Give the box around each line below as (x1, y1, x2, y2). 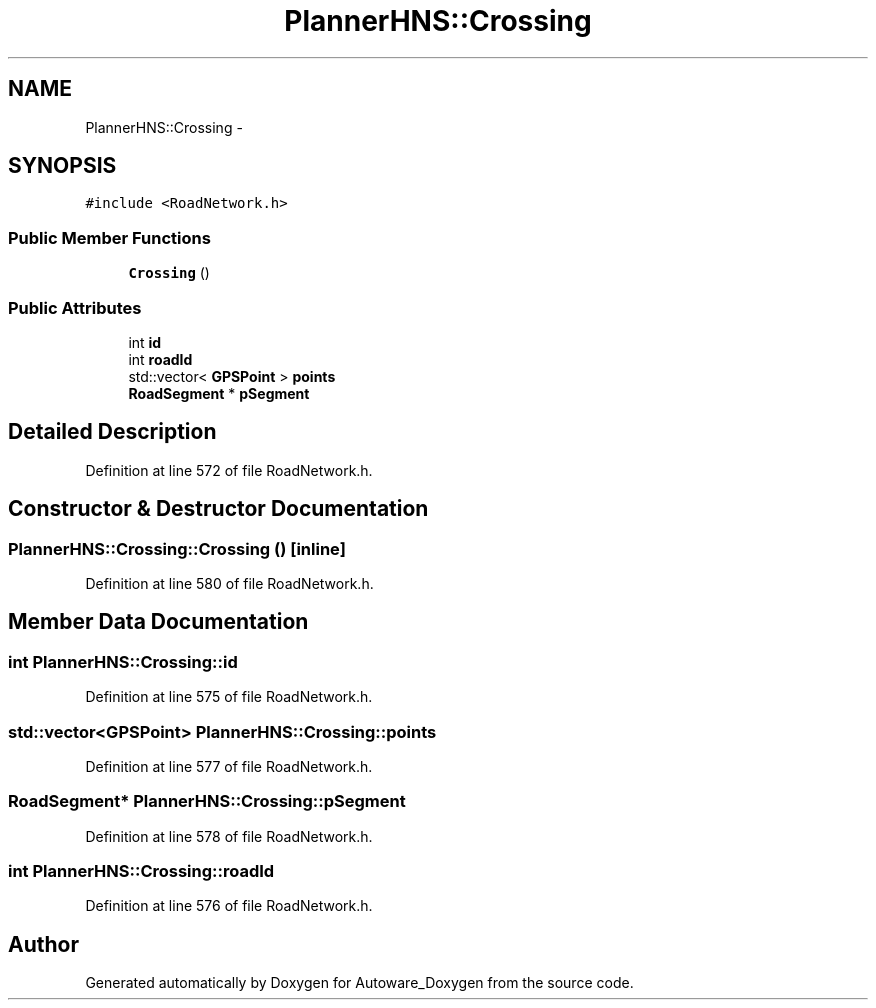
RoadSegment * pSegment (128, 384, 310, 402)
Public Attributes (8, 297, 142, 318)
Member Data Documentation (8, 609, 309, 635)
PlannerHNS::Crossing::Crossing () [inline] (8, 538, 346, 559)
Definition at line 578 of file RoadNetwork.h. (85, 827, 373, 845)
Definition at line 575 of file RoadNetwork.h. (85, 688, 373, 706)
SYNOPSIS (8, 153, 117, 179)
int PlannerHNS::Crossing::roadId (8, 861, 275, 882)
